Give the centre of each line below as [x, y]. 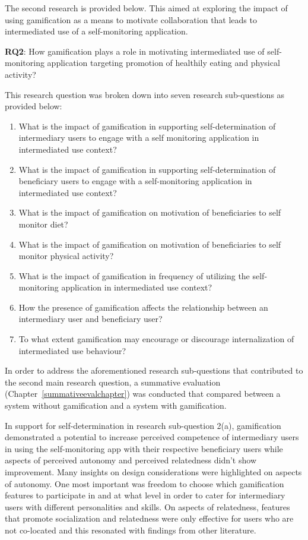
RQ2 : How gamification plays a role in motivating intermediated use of [135, 51]
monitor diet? [43, 224]
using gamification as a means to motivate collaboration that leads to [131, 19]
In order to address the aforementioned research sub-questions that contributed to [154, 370]
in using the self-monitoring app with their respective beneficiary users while [144, 448]
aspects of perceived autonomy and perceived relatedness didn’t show [131, 460]
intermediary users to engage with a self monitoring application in [139, 138]
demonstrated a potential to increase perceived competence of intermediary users [152, 437]
